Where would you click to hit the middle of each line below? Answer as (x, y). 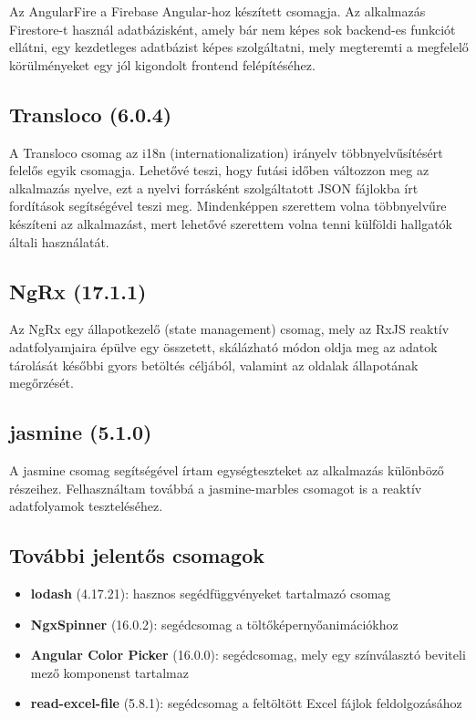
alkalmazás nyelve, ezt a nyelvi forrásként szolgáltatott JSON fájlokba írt (214, 188)
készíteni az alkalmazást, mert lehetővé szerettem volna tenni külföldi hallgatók (231, 223)
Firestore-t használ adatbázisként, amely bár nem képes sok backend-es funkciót (233, 29)
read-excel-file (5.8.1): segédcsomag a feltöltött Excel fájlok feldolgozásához (246, 703)
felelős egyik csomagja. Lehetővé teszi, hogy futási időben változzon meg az (219, 170)
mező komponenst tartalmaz (109, 672)
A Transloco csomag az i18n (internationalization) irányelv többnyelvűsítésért (226, 152)
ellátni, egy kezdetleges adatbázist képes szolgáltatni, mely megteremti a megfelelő (239, 47)
